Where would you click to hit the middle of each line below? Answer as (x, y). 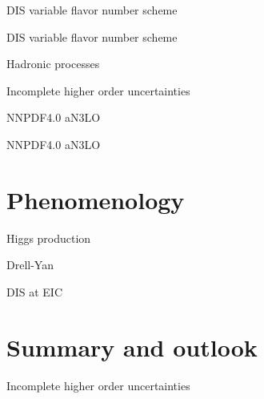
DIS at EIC (34, 291)
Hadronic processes (53, 64)
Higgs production (49, 238)
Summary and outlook (132, 347)
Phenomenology (96, 199)
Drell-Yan (30, 265)
